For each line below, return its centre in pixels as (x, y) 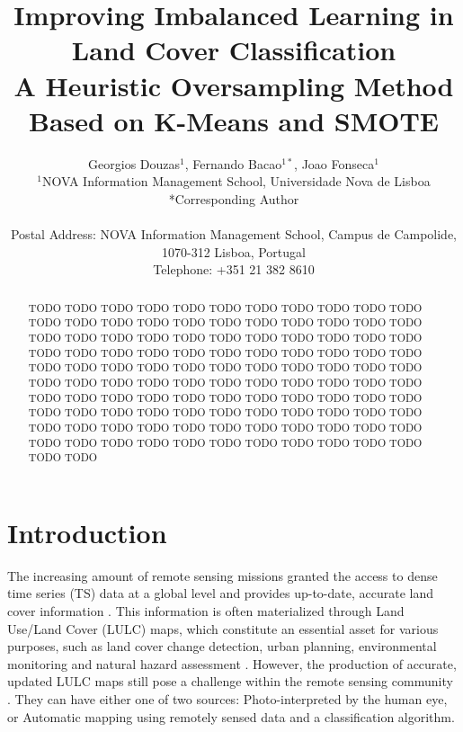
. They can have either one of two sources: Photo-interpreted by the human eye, (227, 698)
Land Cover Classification (234, 50)
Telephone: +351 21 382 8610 (234, 269)
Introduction (87, 532)
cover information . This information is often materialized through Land (206, 610)
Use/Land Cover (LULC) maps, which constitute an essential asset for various (223, 628)
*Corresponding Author (234, 198)
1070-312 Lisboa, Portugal (234, 251)
